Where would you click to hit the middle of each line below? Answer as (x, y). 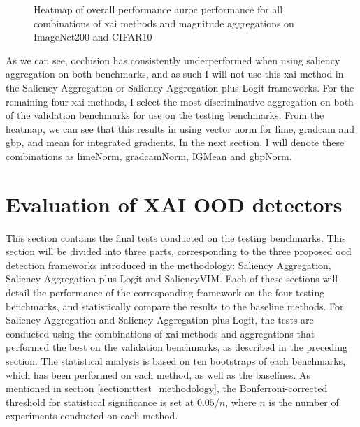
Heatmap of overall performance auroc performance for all (158, 9)
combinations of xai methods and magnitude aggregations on (164, 23)
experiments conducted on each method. (92, 415)
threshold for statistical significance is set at (100, 401)
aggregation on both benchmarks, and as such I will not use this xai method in (175, 74)
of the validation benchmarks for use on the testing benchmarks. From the (165, 115)
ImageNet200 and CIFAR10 (93, 37)
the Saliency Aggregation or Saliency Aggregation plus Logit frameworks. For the (180, 87)
